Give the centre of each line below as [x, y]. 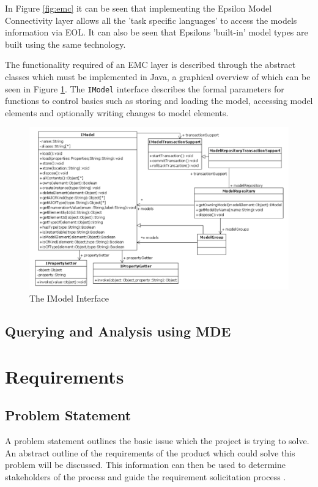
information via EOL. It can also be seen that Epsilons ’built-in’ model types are [157, 32]
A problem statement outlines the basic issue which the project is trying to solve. [157, 440]
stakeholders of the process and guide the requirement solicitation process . [146, 476]
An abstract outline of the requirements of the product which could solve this [150, 452]
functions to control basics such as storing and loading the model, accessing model [159, 101]
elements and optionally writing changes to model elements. [117, 112]
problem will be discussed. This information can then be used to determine [146, 465]
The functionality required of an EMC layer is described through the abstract [150, 65]
